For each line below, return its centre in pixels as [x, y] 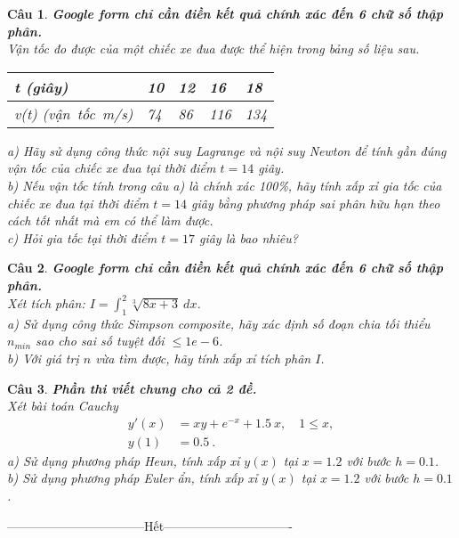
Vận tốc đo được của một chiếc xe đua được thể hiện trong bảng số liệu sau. [213, 49]
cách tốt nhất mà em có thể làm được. [110, 220]
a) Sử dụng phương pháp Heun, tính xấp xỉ [124, 460]
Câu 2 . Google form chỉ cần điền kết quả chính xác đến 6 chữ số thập [225, 268]
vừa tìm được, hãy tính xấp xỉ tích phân [203, 359]
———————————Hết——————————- [150, 525]
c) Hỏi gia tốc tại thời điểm [82, 237]
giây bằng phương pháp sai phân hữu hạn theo [316, 203]
